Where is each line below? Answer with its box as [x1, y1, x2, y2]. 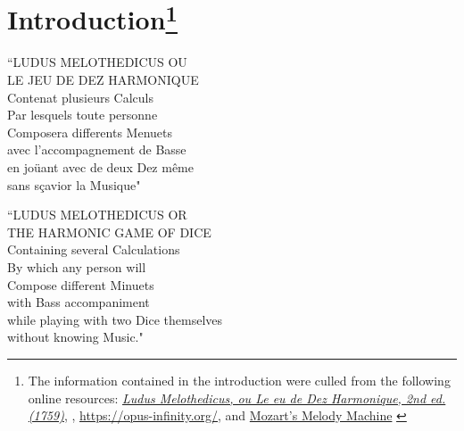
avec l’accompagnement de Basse [7, 140, 186, 159]
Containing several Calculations [7, 240, 180, 259]
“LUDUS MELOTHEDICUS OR [7, 205, 187, 224]
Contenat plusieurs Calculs [7, 87, 153, 106]
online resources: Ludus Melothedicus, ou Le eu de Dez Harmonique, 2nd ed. [28, 388, 446, 407]
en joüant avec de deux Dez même [7, 158, 194, 177]
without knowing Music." [7, 327, 144, 346]
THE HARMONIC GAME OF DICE [7, 222, 211, 241]
